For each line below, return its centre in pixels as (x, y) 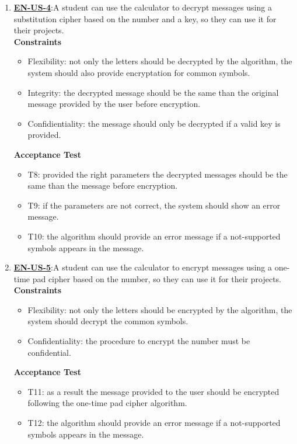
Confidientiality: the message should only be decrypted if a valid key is (154, 123)
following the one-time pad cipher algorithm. (107, 403)
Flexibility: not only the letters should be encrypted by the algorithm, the (160, 309)
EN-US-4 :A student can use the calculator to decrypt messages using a (143, 7)
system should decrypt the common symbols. (108, 321)
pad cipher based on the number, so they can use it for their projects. (157, 278)
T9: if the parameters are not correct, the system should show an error (154, 205)
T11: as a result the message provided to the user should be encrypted (153, 391)
